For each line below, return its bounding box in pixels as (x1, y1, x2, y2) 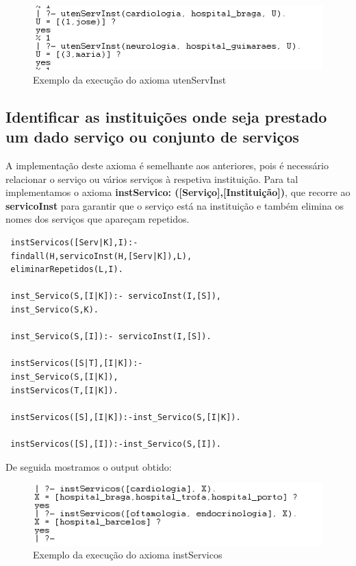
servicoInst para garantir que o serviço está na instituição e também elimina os (5, 198, 344, 212)
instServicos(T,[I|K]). (10, 385, 118, 395)
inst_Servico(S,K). (10, 305, 99, 315)
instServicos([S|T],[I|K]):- (10, 358, 143, 369)
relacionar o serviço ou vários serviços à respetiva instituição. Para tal (5, 171, 298, 186)
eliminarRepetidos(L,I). (10, 264, 123, 275)
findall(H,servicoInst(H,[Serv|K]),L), (10, 251, 192, 261)
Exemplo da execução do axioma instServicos (33, 547, 222, 562)
